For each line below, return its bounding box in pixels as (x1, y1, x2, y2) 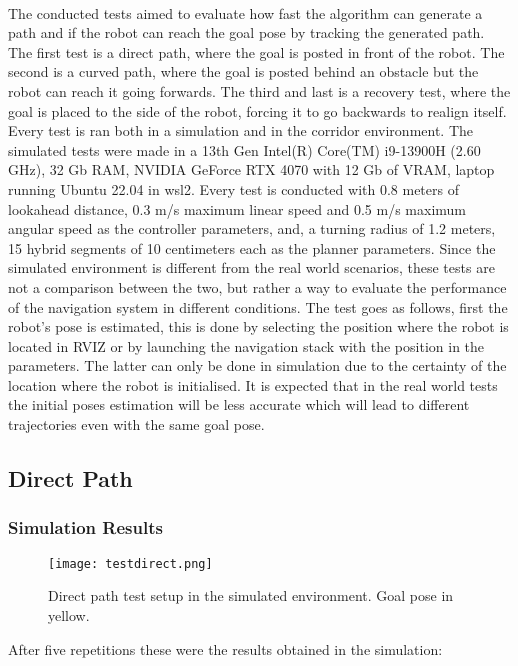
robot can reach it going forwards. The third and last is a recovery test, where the (8, 80, 511, 101)
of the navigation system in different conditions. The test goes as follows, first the (8, 296, 508, 317)
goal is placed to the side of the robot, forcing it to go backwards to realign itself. (8, 100, 507, 121)
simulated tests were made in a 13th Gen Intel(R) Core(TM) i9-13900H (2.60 (8, 139, 481, 160)
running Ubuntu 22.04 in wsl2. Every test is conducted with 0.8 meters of (8, 178, 459, 199)
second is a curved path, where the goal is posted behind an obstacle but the (8, 61, 479, 82)
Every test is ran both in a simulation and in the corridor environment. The (8, 120, 474, 141)
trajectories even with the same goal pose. (8, 414, 265, 435)
